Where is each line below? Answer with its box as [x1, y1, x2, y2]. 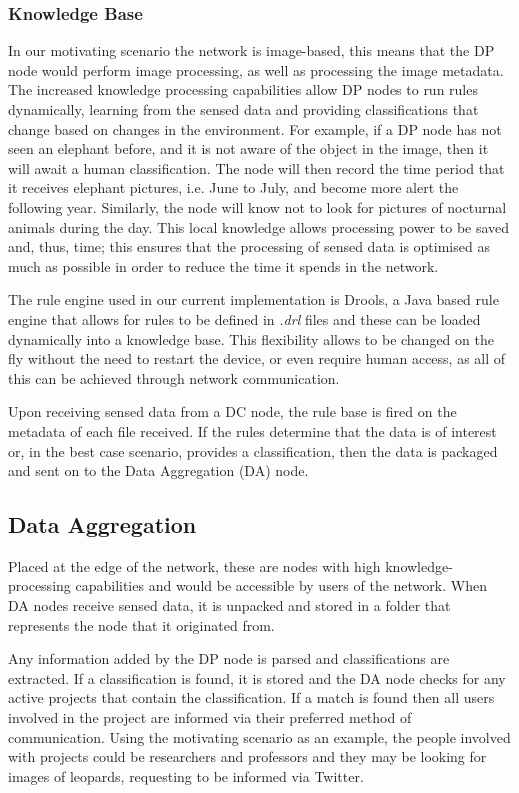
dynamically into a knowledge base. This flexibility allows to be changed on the [8, 328, 494, 349]
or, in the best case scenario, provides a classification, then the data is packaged [8, 440, 498, 461]
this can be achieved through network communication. [8, 367, 340, 388]
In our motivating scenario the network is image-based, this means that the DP [8, 40, 495, 61]
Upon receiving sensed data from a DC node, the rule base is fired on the [8, 401, 457, 422]
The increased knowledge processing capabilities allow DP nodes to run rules [8, 79, 478, 100]
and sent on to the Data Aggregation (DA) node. [8, 460, 309, 481]
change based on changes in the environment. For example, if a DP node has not [8, 118, 502, 139]
